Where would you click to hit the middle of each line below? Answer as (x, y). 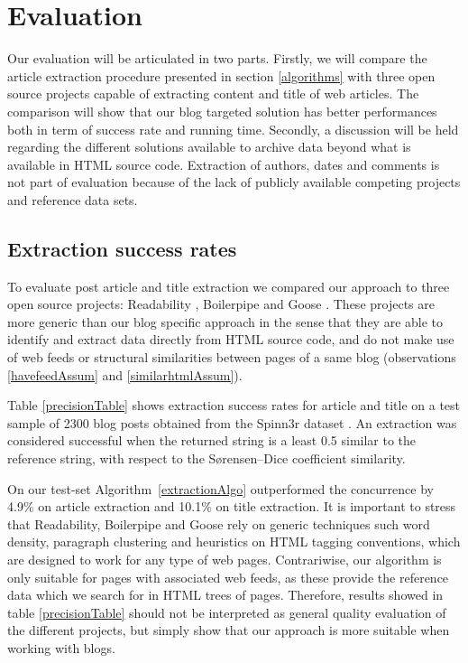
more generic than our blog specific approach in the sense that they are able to (225, 321)
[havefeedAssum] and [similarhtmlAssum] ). (125, 374)
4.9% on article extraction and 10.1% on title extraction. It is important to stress (232, 506)
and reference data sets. (73, 199)
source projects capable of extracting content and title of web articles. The (213, 93)
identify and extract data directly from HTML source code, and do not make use (231, 339)
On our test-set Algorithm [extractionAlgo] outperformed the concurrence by (220, 488)
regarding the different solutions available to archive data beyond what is (209, 147)
